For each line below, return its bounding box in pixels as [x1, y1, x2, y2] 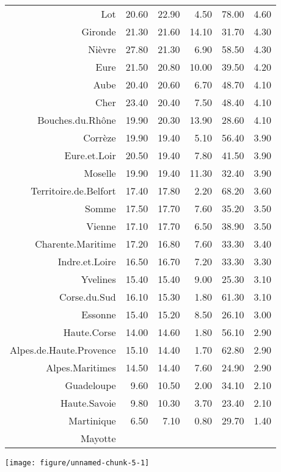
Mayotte [80, 431, 116, 445]
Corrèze [83, 131, 116, 145]
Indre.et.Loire [57, 254, 116, 268]
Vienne [86, 219, 116, 233]
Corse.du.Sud [59, 290, 116, 304]
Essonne [81, 307, 116, 321]
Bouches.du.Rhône [37, 113, 116, 127]
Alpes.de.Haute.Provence [10, 343, 116, 357]
